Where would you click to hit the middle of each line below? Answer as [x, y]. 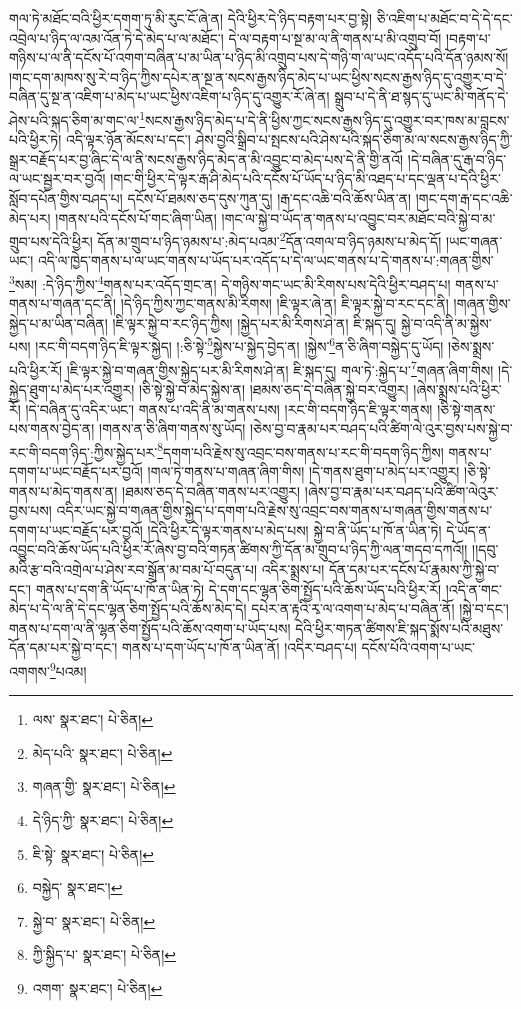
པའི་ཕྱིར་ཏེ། [35, 139]
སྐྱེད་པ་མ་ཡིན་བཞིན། [58, 322]
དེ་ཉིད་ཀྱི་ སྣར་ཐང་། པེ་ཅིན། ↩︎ [103, 819]
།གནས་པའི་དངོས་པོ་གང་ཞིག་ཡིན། [136, 217]
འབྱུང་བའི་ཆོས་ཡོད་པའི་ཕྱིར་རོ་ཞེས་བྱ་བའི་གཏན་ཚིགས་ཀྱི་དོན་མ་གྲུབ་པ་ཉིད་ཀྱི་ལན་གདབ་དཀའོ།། [238, 549]
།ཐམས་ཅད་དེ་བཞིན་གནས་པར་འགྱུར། [211, 490]
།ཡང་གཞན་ [474, 240]
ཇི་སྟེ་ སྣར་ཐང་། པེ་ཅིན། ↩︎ [93, 853]
